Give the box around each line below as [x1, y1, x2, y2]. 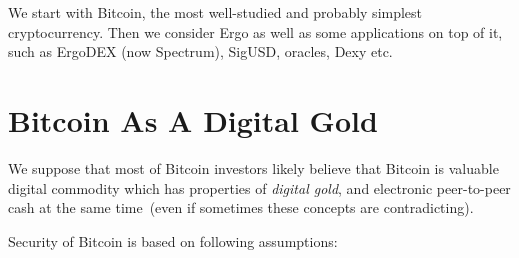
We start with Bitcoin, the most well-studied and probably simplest [8, 2, 423, 22]
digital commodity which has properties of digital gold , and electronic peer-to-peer [8, 177, 511, 198]
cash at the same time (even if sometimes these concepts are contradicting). [8, 197, 474, 218]
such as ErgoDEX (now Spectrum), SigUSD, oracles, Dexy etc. [8, 41, 393, 62]
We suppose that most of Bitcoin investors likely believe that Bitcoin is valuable [8, 157, 499, 178]
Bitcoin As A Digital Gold [8, 99, 378, 140]
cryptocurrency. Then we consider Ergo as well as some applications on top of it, [8, 21, 503, 42]
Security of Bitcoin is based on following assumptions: [8, 230, 338, 251]
